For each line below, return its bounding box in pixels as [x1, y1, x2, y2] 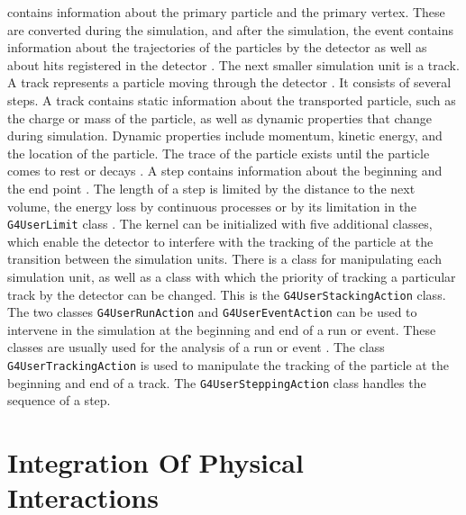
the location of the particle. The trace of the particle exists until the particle [7, 143, 430, 162]
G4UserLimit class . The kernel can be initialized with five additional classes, [7, 214, 433, 233]
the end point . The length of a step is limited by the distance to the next [7, 178, 416, 197]
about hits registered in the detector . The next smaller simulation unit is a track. [7, 55, 460, 74]
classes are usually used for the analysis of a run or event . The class [7, 338, 385, 357]
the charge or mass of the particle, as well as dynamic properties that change [7, 108, 433, 127]
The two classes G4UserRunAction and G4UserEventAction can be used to [7, 303, 417, 321]
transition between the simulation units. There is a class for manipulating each [7, 249, 443, 268]
